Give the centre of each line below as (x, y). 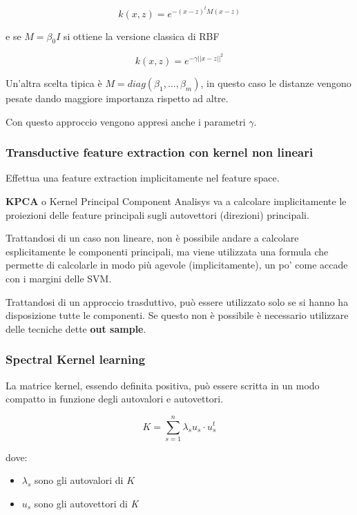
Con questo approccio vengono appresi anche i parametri (126, 121)
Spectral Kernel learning (76, 359)
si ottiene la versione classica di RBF (141, 36)
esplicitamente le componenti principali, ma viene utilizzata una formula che (167, 251)
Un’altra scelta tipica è (54, 82)
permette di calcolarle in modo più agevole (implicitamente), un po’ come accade (177, 265)
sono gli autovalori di (79, 480)
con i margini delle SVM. (59, 278)
